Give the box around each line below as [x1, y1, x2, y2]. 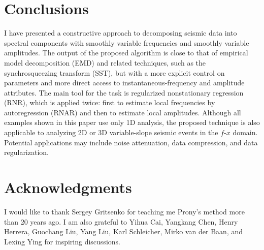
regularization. [4, 147, 49, 158]
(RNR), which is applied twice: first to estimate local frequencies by [4, 97, 215, 108]
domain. [233, 127, 258, 138]
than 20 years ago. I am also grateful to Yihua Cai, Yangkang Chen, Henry [4, 216, 238, 227]
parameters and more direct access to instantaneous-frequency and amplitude [4, 77, 245, 88]
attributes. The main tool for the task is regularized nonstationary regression [4, 87, 244, 98]
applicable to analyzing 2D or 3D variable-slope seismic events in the [4, 127, 218, 138]
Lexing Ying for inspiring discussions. [4, 236, 120, 246]
